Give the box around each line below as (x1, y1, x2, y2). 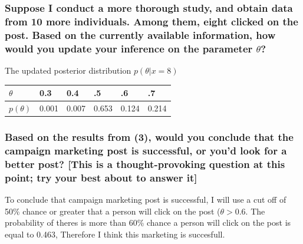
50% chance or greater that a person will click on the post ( (5, 205, 220, 217)
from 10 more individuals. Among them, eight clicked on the (5, 14, 298, 28)
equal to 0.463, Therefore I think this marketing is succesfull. (5, 227, 225, 240)
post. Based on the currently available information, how (5, 27, 276, 42)
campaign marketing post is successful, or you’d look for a (5, 143, 287, 157)
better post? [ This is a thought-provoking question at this (5, 156, 285, 171)
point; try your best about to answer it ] (5, 170, 197, 184)
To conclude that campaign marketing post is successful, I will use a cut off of (5, 193, 286, 205)
